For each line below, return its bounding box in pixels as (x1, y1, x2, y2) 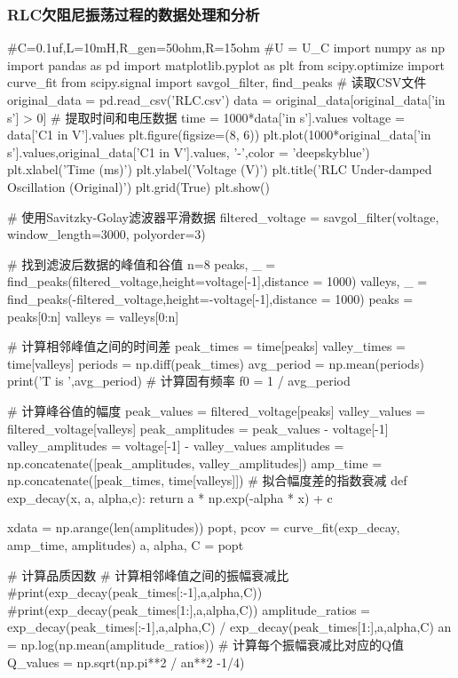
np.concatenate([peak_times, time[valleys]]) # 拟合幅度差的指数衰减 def (7, 471, 407, 490)
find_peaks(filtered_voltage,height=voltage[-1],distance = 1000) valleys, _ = (7, 272, 428, 291)
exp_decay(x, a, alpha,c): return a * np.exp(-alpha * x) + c (7, 488, 333, 507)
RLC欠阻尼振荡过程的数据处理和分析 (7, 3, 260, 25)
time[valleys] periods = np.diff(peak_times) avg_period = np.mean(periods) (7, 354, 424, 372)
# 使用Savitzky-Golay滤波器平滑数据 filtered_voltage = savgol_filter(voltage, (7, 207, 439, 226)
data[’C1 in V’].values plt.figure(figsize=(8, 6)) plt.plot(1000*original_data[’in (7, 125, 431, 144)
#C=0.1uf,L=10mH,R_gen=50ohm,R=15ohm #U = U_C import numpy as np (7, 38, 446, 57)
